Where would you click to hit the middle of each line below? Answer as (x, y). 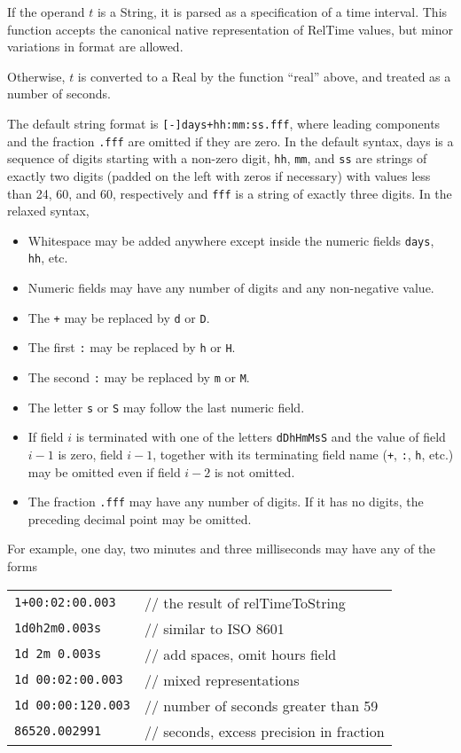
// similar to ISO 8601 (214, 628)
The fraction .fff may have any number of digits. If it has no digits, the (226, 502)
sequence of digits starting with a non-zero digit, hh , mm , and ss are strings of (217, 158)
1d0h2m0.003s (58, 628)
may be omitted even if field (104, 471)
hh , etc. (48, 258)
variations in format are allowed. (95, 47)
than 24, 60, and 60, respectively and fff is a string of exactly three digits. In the (230, 193)
